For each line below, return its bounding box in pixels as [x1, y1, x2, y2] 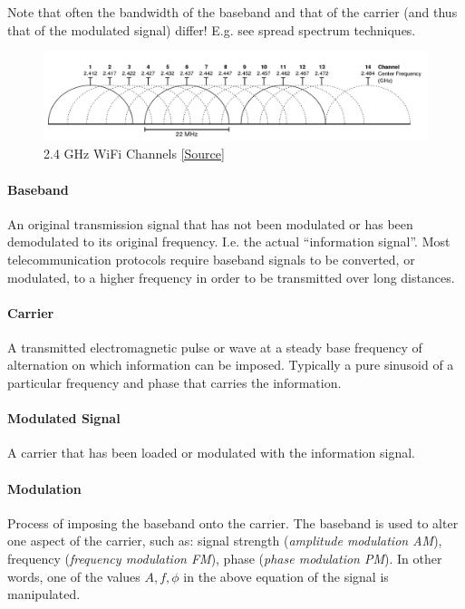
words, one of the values [7, 566, 140, 585]
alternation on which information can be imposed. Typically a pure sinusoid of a [7, 355, 454, 374]
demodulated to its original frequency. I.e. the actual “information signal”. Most [7, 232, 450, 251]
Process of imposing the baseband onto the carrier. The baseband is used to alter [7, 513, 459, 532]
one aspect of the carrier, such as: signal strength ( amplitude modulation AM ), [7, 531, 442, 550]
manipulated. [7, 585, 81, 604]
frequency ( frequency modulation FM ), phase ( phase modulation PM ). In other [7, 549, 442, 568]
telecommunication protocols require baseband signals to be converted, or [7, 249, 415, 268]
